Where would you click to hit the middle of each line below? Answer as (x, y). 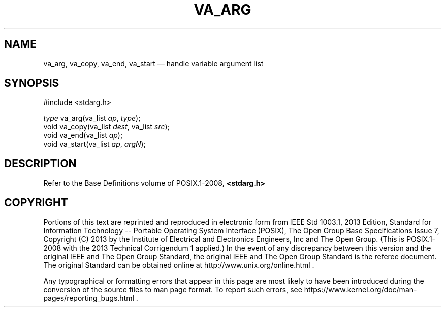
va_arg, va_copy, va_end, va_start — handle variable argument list (153, 63)
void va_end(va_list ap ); (83, 135)
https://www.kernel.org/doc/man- (360, 290)
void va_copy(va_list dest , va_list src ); (106, 127)
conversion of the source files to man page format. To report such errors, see (173, 290)
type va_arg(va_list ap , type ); (92, 118)
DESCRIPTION (40, 163)
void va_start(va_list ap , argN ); (94, 144)
